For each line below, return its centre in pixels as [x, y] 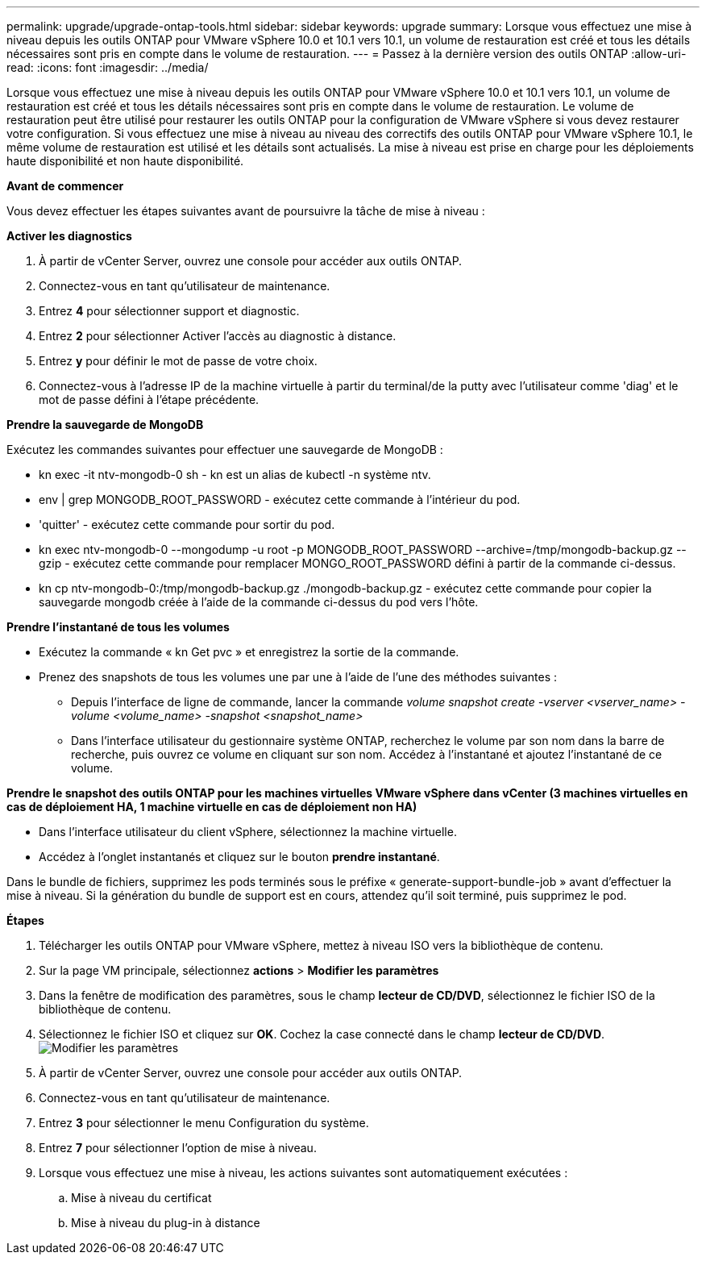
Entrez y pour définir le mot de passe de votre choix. [178, 361]
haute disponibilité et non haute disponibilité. [125, 161]
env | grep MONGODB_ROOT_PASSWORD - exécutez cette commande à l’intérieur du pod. [280, 499]
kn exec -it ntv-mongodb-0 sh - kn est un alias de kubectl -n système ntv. [235, 474]
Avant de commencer [65, 186]
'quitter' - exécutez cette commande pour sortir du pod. [187, 524]
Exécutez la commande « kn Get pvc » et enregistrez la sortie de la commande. [249, 652]
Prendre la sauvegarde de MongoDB [105, 424]
